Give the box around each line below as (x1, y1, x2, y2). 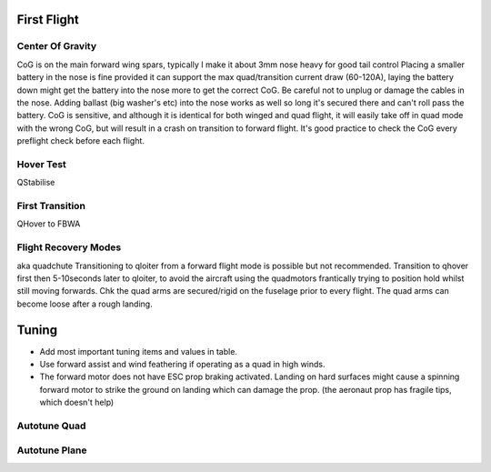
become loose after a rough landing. (16, 298, 154, 309)
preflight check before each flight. (16, 136, 145, 146)
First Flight (16, 12, 79, 27)
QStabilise (16, 177, 55, 188)
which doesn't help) (39, 397, 115, 408)
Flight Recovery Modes (16, 241, 122, 254)
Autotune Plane (16, 444, 87, 457)
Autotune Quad (16, 419, 86, 432)
